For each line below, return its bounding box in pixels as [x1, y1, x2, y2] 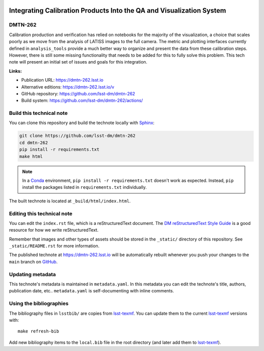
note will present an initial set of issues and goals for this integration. [9, 59, 148, 65]
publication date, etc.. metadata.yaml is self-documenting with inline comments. [9, 288, 175, 294]
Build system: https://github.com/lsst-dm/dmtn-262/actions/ [21, 98, 143, 104]
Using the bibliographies [9, 300, 68, 307]
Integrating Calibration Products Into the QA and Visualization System [9, 6, 226, 15]
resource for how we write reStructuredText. [9, 227, 99, 233]
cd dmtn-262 [19, 140, 48, 145]
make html [19, 154, 43, 159]
